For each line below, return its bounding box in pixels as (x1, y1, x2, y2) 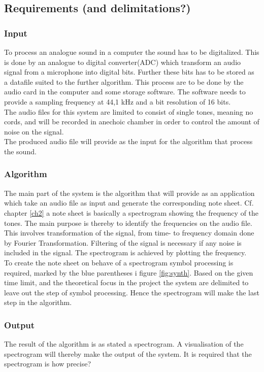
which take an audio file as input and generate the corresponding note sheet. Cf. (4, 197, 254, 208)
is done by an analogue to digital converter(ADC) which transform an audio (4, 56, 241, 67)
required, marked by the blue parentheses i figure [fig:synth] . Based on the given (4, 267, 253, 278)
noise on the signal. (4, 126, 64, 137)
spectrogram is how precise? (4, 358, 91, 369)
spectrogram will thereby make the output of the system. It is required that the (4, 348, 252, 359)
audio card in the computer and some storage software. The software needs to (4, 86, 246, 97)
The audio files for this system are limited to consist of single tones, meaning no (4, 106, 253, 117)
